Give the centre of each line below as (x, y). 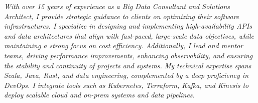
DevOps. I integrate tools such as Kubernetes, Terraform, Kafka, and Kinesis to (126, 85)
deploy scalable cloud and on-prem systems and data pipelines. (99, 95)
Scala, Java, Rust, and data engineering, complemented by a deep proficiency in (126, 75)
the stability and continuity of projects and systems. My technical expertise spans (128, 65)
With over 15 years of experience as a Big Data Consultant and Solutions (117, 6)
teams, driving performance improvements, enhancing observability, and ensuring (128, 55)
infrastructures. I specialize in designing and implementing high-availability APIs (128, 26)
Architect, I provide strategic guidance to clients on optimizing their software (122, 16)
